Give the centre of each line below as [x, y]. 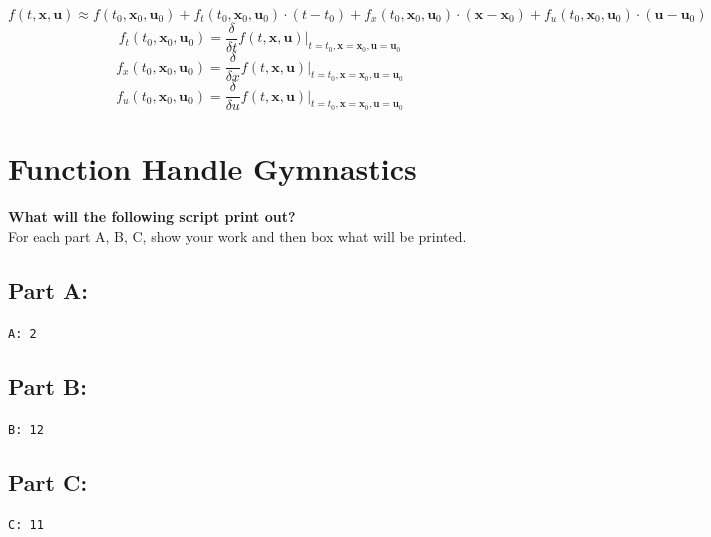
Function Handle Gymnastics [212, 168]
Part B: [47, 385]
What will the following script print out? [152, 216]
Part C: [48, 481]
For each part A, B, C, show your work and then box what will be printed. [237, 235]
